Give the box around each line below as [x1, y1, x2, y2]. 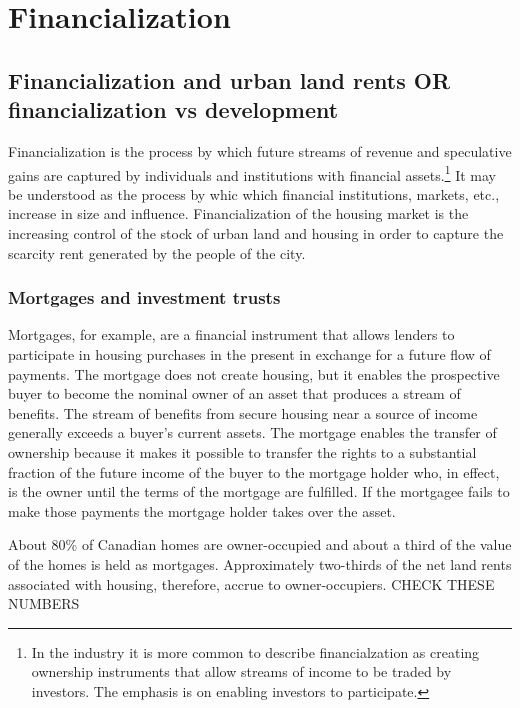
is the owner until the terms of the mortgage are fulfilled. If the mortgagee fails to [8, 481, 510, 502]
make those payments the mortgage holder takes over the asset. [8, 500, 396, 521]
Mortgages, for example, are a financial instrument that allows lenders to [8, 324, 455, 345]
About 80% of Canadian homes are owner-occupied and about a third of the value [8, 534, 512, 555]
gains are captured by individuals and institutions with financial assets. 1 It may [8, 161, 496, 185]
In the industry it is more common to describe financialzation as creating [31, 641, 480, 662]
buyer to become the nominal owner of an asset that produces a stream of [8, 383, 461, 404]
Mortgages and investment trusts [8, 285, 281, 310]
